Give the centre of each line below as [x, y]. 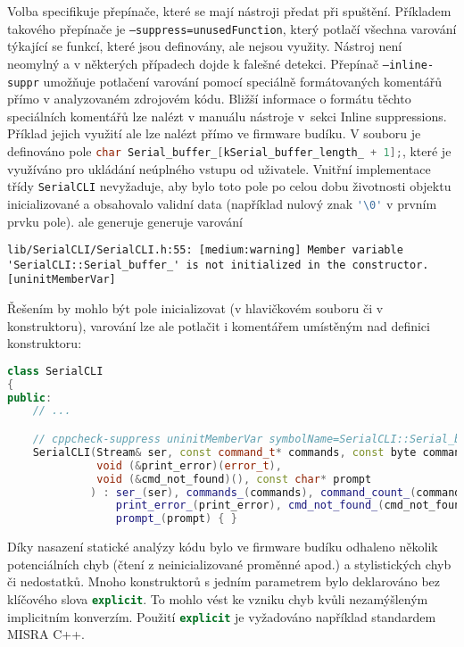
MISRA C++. [46, 634]
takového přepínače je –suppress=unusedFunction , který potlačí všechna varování [232, 28]
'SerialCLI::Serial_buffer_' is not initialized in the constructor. [218, 265]
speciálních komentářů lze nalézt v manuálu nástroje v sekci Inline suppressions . [227, 116]
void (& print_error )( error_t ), [189, 465]
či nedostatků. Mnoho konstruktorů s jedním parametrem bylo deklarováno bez [224, 581]
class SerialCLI [55, 371]
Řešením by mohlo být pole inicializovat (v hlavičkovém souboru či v [195, 308]
